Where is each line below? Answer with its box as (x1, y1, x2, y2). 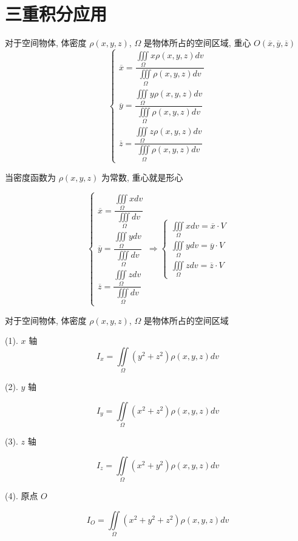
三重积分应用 (5, 1, 107, 26)
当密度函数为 (5, 170, 56, 183)
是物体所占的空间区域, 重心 (143, 36, 251, 49)
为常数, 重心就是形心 (101, 170, 183, 183)
